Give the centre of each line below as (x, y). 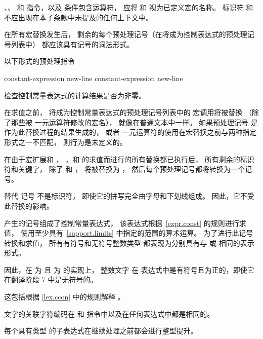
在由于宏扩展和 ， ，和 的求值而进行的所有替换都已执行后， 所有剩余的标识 (129, 159)
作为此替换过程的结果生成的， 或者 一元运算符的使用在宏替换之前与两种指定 (130, 132)
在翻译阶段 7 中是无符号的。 (51, 279)
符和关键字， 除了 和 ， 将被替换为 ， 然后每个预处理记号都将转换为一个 (124, 169)
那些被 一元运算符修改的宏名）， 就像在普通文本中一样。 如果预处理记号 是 (134, 122)
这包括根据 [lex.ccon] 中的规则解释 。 (64, 297)
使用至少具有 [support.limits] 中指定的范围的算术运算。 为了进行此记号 (137, 233)
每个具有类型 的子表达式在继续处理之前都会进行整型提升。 (101, 331)
